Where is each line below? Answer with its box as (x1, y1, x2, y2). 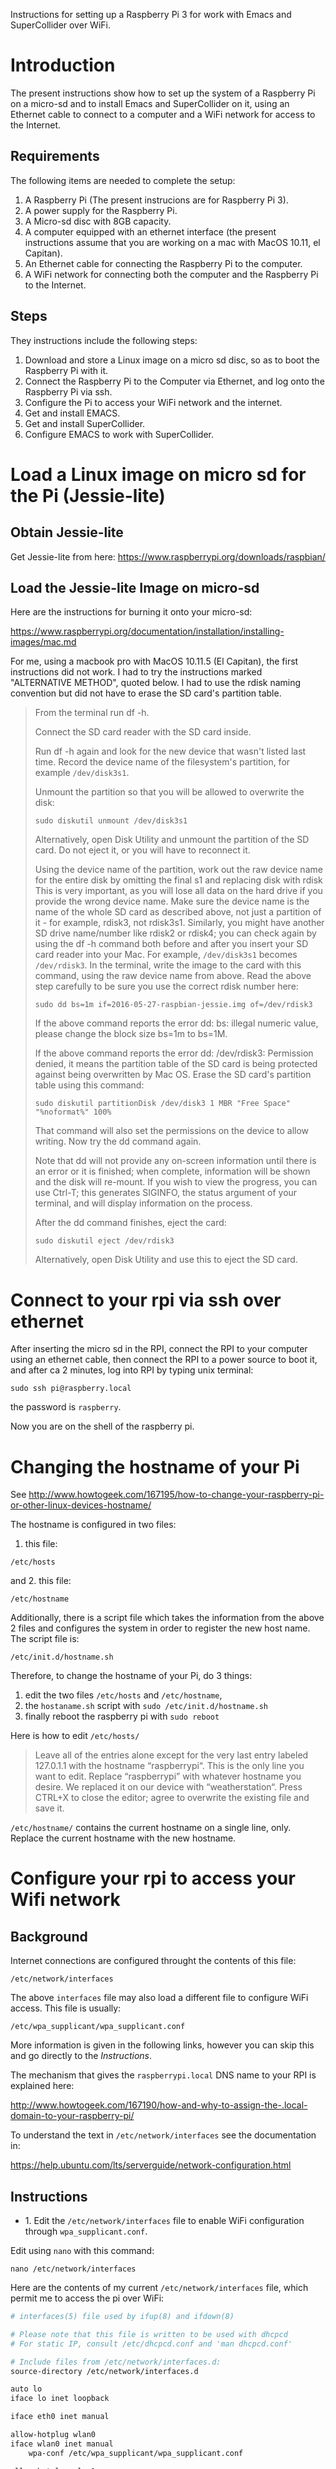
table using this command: (34, 1079, 145, 1091)
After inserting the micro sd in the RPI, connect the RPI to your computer (10, 1343, 308, 1355)
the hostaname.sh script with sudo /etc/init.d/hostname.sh (24, 1700, 268, 1712)
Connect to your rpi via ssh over (10, 1289, 282, 1311)
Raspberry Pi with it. (24, 364, 108, 376)
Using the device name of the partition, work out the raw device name (34, 864, 323, 876)
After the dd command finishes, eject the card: (34, 1217, 227, 1229)
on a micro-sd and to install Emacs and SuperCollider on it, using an (10, 97, 290, 109)
